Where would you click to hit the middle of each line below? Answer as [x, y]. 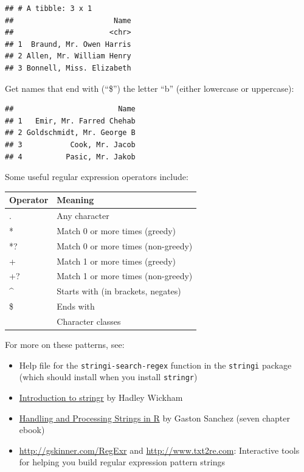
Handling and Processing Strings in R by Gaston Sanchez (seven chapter [154, 418]
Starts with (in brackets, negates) [119, 291]
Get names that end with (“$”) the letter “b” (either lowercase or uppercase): [150, 88]
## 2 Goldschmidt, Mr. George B [70, 133]
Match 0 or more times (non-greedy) [125, 245]
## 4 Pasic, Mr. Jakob [70, 157]
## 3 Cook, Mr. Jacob [70, 144]
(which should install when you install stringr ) [108, 377]
